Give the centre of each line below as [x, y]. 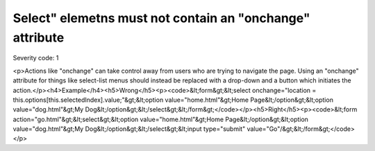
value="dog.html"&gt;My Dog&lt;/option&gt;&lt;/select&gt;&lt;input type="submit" [129, 129]
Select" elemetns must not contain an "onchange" [161, 18]
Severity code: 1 [36, 58]
